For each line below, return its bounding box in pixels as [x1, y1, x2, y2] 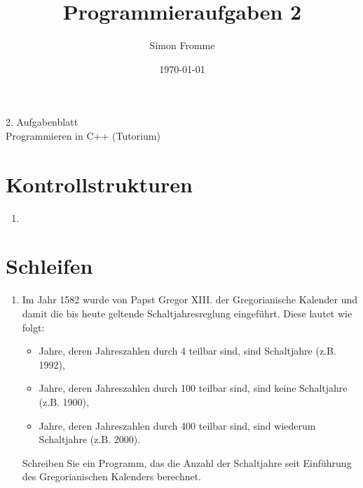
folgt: [22, 319, 45, 334]
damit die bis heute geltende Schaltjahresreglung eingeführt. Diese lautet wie [22, 305, 352, 320]
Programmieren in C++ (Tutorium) [6, 128, 160, 143]
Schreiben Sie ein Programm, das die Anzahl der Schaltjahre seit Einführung [22, 455, 352, 470]
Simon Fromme [149, 38, 215, 53]
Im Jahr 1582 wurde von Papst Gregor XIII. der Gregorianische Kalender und [22, 292, 358, 307]
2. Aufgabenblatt [6, 114, 78, 129]
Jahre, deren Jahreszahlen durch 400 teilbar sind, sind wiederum [39, 418, 316, 433]
